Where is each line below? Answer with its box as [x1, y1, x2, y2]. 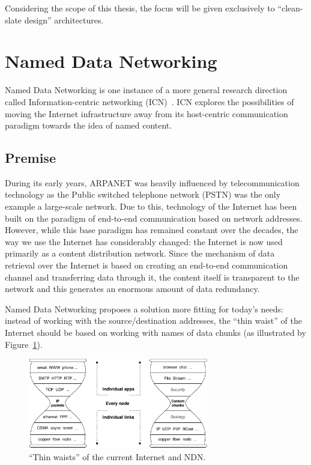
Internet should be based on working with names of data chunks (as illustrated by [5, 326, 306, 339]
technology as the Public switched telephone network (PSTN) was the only [5, 188, 281, 201]
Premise [5, 148, 56, 167]
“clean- [277, 2, 303, 14]
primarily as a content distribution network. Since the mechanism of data [5, 247, 275, 260]
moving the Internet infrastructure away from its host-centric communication [5, 107, 288, 120]
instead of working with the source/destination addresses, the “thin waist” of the [5, 314, 302, 327]
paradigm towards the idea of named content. [5, 119, 172, 132]
